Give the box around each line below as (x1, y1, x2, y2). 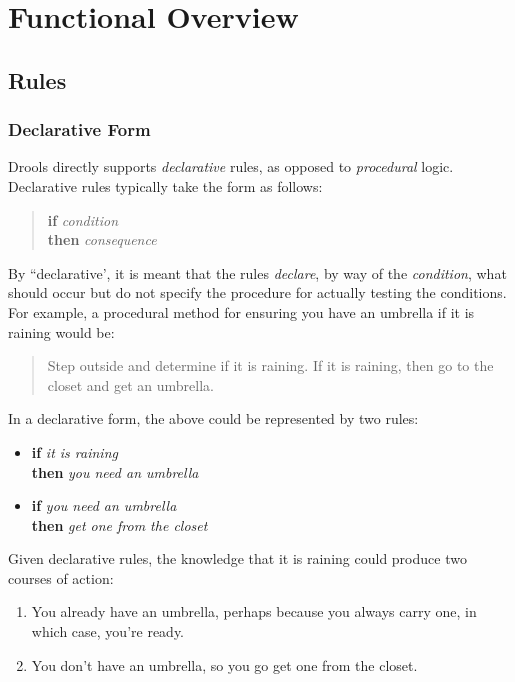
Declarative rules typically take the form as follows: (8, 175, 323, 196)
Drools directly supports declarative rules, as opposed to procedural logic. (8, 156, 454, 177)
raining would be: (8, 321, 115, 342)
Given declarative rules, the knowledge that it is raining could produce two (8, 548, 467, 569)
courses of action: (8, 567, 114, 588)
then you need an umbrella (31, 461, 199, 482)
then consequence (47, 229, 157, 250)
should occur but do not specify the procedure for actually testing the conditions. (8, 282, 507, 303)
